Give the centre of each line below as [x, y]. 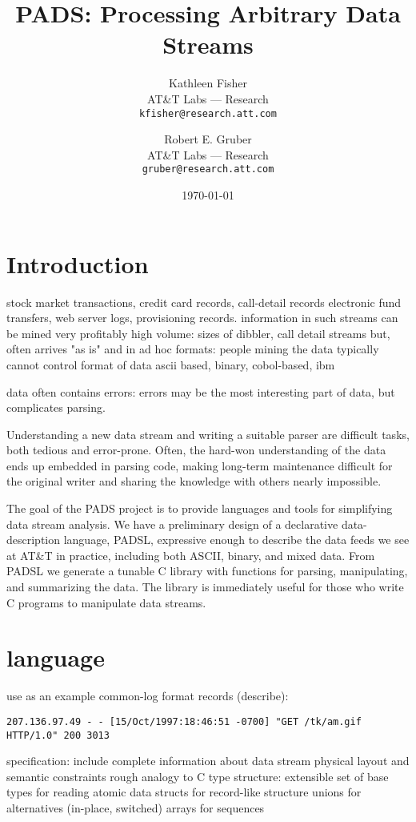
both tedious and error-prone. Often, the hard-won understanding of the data [196, 450]
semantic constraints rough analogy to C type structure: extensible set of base [198, 776]
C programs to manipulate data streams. [106, 602]
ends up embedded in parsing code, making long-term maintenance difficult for [200, 465]
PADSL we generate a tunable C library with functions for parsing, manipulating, [207, 571]
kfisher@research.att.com [208, 113]
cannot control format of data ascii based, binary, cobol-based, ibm [171, 364]
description [34, 540]
